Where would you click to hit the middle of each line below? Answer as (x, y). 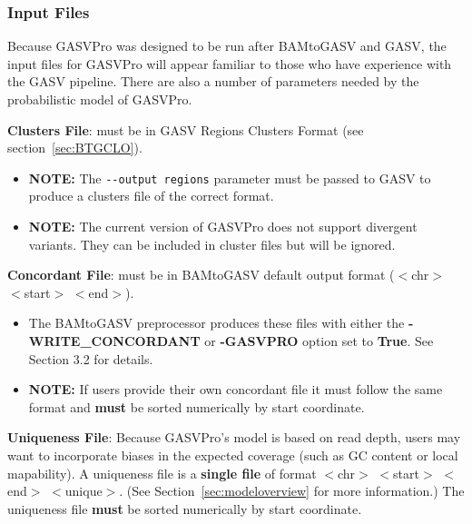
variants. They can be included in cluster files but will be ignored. (212, 244)
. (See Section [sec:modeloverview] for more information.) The (292, 491)
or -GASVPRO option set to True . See (319, 341)
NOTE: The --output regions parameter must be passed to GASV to (230, 178)
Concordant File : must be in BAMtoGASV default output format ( (201, 275)
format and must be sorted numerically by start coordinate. (197, 406)
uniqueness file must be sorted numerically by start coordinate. (185, 508)
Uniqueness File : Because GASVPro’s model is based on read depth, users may (234, 437)
